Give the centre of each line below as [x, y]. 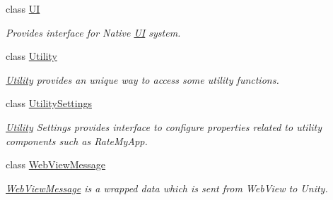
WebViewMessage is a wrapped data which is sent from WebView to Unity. [167, 188]
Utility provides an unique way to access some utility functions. [142, 79]
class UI [23, 8]
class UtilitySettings [49, 103]
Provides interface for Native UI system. [93, 32]
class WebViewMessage [56, 164]
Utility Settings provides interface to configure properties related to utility [164, 126]
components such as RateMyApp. [77, 140]
